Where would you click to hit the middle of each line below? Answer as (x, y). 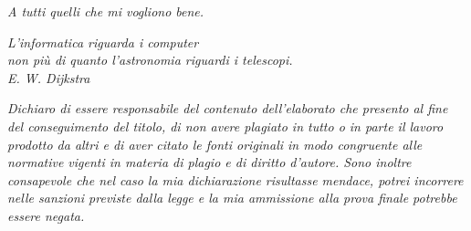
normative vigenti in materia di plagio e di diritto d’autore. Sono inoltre (209, 162)
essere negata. (46, 215)
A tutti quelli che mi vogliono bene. (106, 11)
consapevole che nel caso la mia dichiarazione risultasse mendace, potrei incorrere (235, 179)
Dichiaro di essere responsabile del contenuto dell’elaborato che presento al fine (228, 108)
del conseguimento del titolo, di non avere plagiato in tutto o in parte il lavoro (225, 126)
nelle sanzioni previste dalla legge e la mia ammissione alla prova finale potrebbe (232, 198)
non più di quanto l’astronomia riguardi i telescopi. (150, 60)
